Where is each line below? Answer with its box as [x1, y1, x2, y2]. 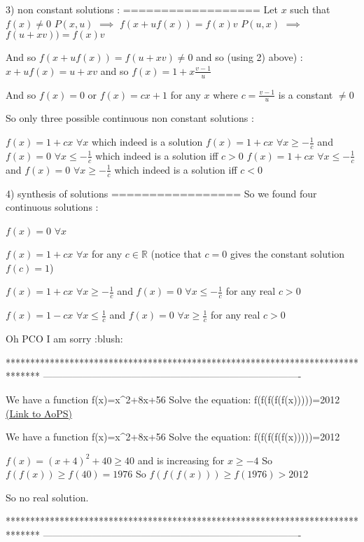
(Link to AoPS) [6, 405, 72, 420]
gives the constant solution [230, 246, 345, 261]
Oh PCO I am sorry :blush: [6, 331, 123, 346]
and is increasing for [137, 452, 225, 467]
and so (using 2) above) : [196, 50, 303, 64]
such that [290, 2, 330, 16]
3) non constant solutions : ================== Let [6, 2, 278, 16]
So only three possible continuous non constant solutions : [6, 111, 254, 125]
